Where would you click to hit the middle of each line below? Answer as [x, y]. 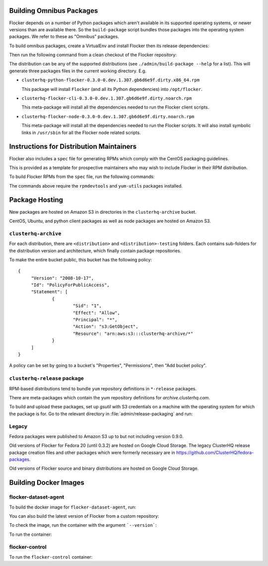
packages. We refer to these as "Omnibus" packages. [64, 37]
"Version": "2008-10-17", [63, 278]
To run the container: [31, 534]
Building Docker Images [47, 483]
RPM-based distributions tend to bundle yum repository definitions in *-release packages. [103, 388]
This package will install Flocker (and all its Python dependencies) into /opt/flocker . [112, 89]
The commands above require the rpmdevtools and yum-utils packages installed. [96, 186]
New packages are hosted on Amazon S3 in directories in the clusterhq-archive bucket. [103, 212]
